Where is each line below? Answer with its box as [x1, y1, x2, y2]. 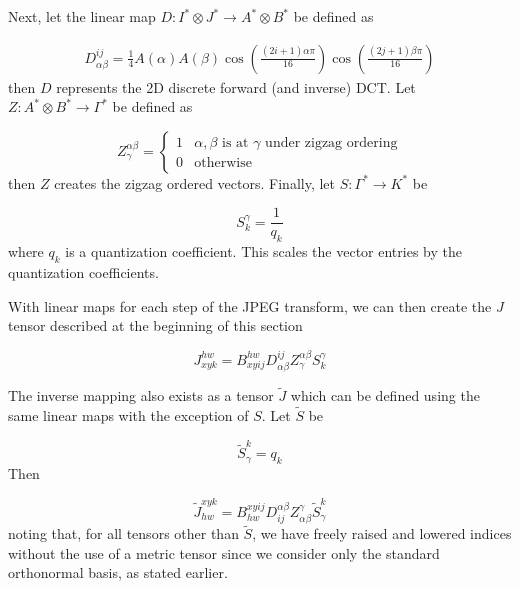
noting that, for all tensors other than [8, 523, 239, 544]
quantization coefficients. [8, 262, 159, 283]
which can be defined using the [290, 385, 480, 406]
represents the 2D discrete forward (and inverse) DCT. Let [56, 76, 416, 97]
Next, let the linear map [8, 6, 156, 26]
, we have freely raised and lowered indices [252, 523, 512, 544]
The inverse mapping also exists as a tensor [8, 385, 274, 406]
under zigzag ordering [265, 136, 398, 151]
